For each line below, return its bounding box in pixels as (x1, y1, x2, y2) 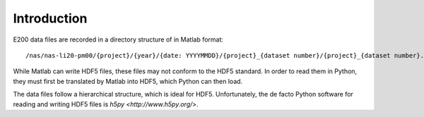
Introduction (13, 11, 88, 26)
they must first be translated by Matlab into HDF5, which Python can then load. (13, 77, 243, 85)
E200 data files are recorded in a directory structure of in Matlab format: (13, 35, 224, 44)
